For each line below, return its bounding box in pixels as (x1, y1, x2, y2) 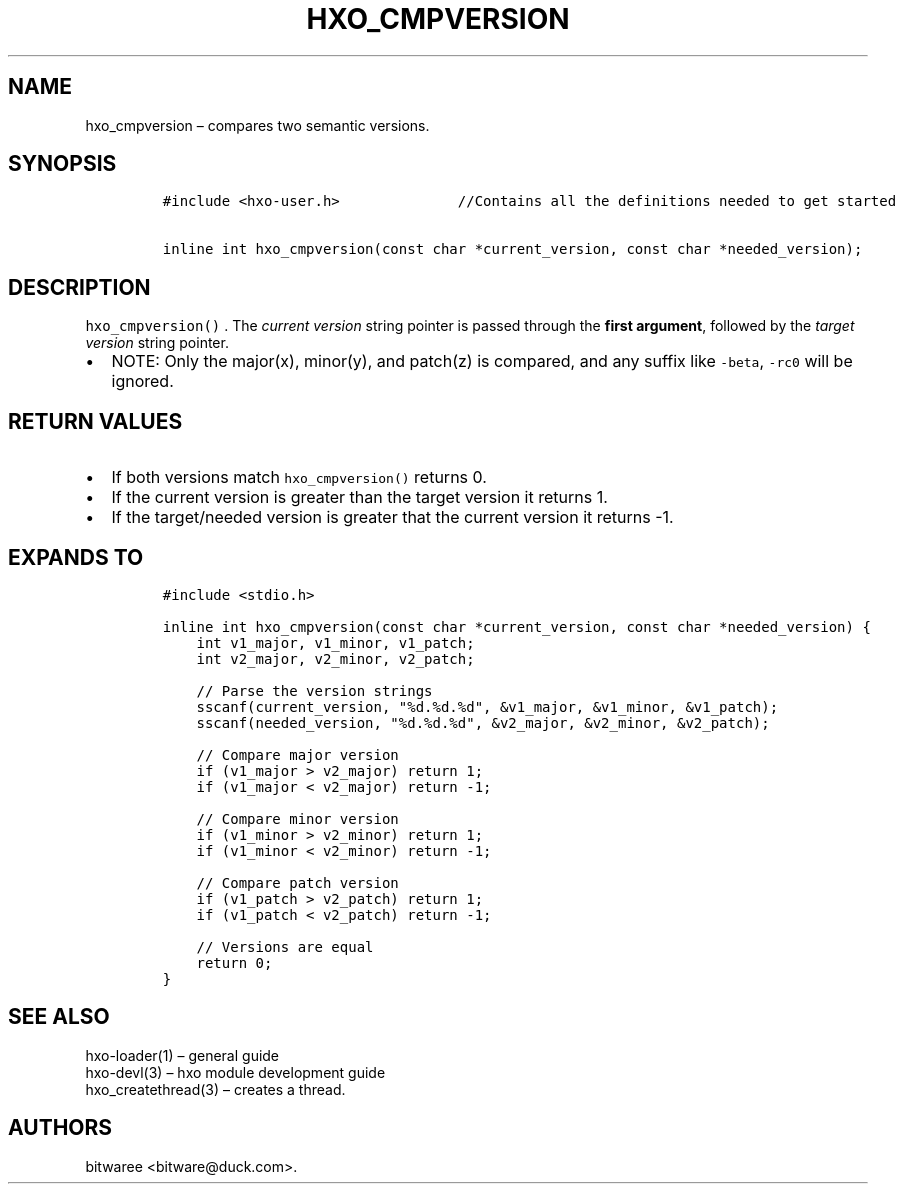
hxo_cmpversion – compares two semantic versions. (85, 116, 430, 134)
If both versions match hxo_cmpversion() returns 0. (111, 467, 487, 488)
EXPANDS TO (8, 544, 144, 570)
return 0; (196, 954, 273, 971)
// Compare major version (196, 746, 399, 763)
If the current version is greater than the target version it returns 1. (111, 487, 608, 508)
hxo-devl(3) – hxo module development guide (85, 1063, 386, 1081)
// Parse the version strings (196, 682, 433, 699)
